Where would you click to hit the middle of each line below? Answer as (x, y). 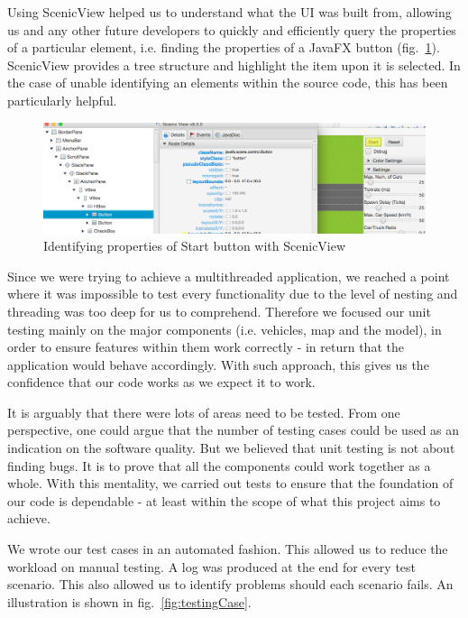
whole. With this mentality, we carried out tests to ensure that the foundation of (230, 483)
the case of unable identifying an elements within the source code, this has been (228, 83)
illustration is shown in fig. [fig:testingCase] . (129, 601)
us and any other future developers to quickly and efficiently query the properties (232, 29)
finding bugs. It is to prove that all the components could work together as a (219, 465)
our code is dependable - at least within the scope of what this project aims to (224, 500)
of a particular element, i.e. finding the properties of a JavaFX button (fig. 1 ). (224, 47)
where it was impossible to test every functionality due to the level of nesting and (233, 294)
